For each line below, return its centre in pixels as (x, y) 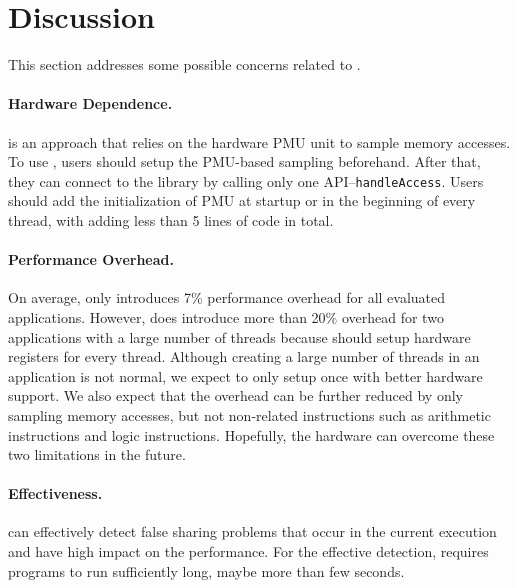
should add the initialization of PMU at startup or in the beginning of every (242, 200)
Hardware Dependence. (90, 103)
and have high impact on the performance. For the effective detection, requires (248, 551)
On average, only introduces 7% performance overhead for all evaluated (227, 297)
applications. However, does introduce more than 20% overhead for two (226, 316)
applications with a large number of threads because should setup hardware (239, 336)
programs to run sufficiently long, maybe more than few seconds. (206, 570)
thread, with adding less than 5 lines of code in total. (171, 219)
